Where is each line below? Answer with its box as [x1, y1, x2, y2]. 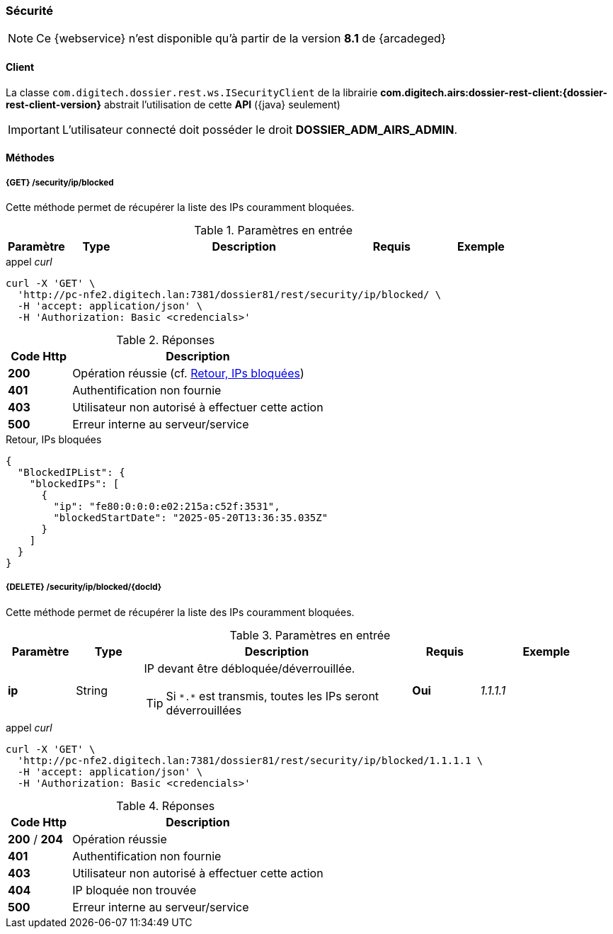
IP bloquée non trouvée [72, 882, 197, 897]
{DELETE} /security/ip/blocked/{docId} [6, 582, 162, 593]
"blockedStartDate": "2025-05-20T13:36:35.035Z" [53, 511, 328, 523]
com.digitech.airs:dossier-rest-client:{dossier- [380, 86, 608, 98]
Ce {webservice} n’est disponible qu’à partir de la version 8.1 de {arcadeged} [36, 31, 446, 46]
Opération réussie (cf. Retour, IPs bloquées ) [72, 365, 304, 380]
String [76, 683, 108, 697]
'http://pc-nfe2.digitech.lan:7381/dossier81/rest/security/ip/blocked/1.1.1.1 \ [17, 754, 483, 766]
